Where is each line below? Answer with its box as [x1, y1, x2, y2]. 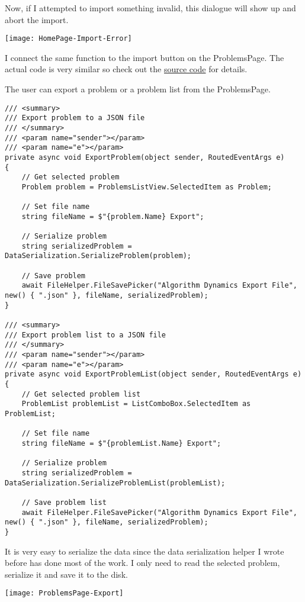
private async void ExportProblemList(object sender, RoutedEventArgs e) [5, 370, 302, 379]
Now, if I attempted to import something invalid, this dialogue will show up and [5, 2, 296, 14]
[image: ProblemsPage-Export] [5, 589, 124, 598]
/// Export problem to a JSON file [5, 114, 145, 123]
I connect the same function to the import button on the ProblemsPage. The [5, 51, 284, 63]
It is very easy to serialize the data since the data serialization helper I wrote [5, 545, 284, 557]
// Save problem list [21, 498, 107, 507]
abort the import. [5, 13, 69, 25]
